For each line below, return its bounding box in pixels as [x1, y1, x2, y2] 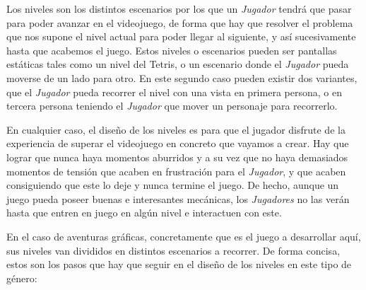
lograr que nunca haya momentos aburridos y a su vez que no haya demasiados [6, 149, 348, 164]
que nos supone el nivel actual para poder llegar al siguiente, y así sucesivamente [6, 29, 356, 44]
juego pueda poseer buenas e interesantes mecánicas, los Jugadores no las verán [6, 191, 350, 206]
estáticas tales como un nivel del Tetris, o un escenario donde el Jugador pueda [6, 57, 349, 71]
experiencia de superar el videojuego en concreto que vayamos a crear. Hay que [6, 136, 349, 151]
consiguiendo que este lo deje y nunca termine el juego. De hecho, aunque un [6, 178, 339, 192]
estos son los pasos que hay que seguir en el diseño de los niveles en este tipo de [6, 257, 352, 272]
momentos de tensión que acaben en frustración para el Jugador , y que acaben [6, 163, 346, 178]
